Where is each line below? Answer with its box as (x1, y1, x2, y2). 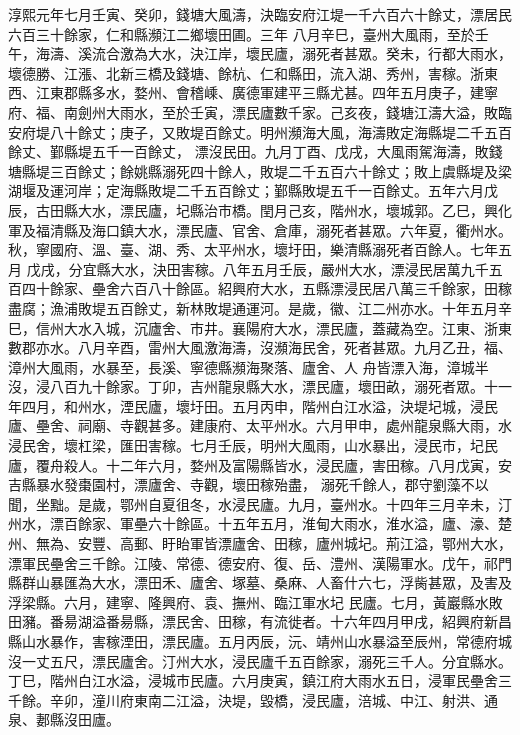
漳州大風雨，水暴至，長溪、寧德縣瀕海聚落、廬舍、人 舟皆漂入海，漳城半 (8, 356, 489, 377)
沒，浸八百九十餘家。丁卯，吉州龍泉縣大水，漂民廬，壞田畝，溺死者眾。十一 (8, 376, 512, 397)
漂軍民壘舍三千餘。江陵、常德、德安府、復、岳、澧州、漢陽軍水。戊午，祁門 (8, 552, 512, 573)
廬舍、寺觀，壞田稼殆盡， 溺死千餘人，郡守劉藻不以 (147, 474, 489, 495)
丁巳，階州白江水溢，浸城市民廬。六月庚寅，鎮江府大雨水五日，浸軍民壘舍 (8, 670, 498, 691)
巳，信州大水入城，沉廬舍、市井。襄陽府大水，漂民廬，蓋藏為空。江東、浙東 (8, 317, 512, 338)
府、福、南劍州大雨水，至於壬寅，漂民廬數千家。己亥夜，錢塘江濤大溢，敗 (8, 101, 498, 122)
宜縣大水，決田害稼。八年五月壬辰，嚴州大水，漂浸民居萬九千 (82, 258, 489, 279)
